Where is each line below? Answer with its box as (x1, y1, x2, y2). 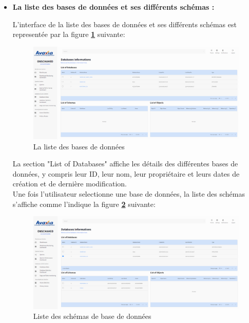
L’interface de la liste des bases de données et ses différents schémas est (12, 18, 237, 29)
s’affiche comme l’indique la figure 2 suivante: (12, 198, 156, 209)
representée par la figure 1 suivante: (12, 29, 125, 40)
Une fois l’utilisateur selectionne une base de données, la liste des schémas (12, 188, 245, 199)
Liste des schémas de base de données (33, 311, 151, 321)
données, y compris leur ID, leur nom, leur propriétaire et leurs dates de (12, 168, 240, 179)
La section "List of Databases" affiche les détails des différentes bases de (12, 158, 238, 169)
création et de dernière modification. (12, 178, 127, 189)
